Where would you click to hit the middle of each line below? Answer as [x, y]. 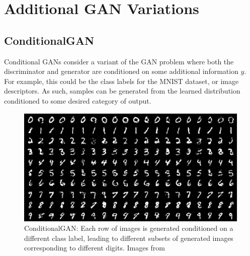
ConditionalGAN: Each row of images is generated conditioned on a [129, 228]
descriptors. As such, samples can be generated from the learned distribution [122, 91]
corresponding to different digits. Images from [95, 248]
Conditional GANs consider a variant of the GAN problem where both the [119, 61]
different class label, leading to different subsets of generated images [129, 238]
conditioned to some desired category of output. [78, 100]
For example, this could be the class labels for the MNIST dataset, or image [121, 81]
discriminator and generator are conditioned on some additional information [121, 71]
